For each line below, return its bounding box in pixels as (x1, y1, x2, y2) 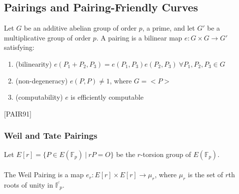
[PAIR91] (4, 108, 32, 118)
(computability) (15, 92, 63, 102)
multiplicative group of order (4, 32, 91, 42)
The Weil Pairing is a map (4, 169, 84, 180)
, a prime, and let (142, 23, 195, 33)
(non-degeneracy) (15, 75, 68, 85)
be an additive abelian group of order (24, 23, 137, 33)
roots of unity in (4, 179, 53, 190)
